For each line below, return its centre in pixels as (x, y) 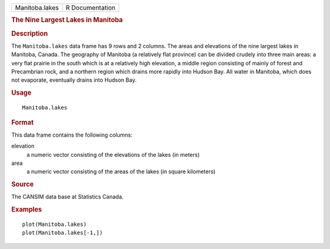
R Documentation (91, 8)
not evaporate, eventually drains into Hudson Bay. (74, 80)
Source (23, 184)
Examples (27, 209)
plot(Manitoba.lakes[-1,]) (63, 233)
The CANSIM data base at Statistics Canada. (68, 197)
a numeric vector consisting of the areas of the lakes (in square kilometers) (121, 171)
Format (22, 122)
